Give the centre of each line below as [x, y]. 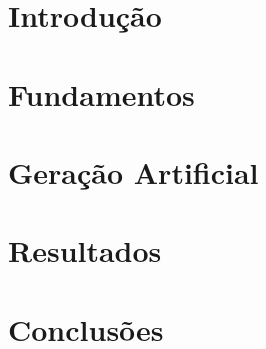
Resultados [85, 250]
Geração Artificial [133, 171]
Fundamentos [101, 93]
